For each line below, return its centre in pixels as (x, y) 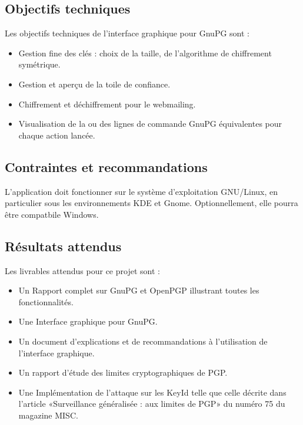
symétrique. (39, 64)
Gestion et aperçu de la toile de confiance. (94, 84)
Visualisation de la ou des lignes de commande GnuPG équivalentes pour (150, 124)
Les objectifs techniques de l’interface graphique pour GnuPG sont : (127, 33)
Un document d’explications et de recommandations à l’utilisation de (143, 341)
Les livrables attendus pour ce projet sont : (82, 270)
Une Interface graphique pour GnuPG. (88, 321)
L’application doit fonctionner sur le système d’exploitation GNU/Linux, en (141, 191)
